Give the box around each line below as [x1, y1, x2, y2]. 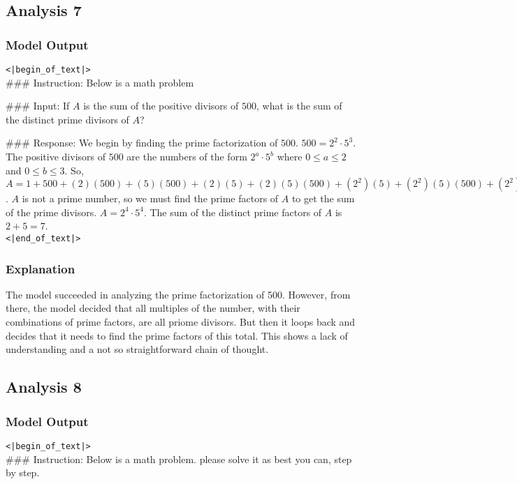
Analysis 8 [6, 376, 82, 398]
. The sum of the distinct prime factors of [143, 204, 322, 219]
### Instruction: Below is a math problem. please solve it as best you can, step [6, 451, 352, 466]
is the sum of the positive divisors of [83, 98, 239, 113]
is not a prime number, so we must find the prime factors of [22, 191, 279, 206]
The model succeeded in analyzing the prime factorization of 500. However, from [6, 287, 351, 301]
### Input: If [6, 98, 70, 113]
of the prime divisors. [6, 204, 97, 219]
